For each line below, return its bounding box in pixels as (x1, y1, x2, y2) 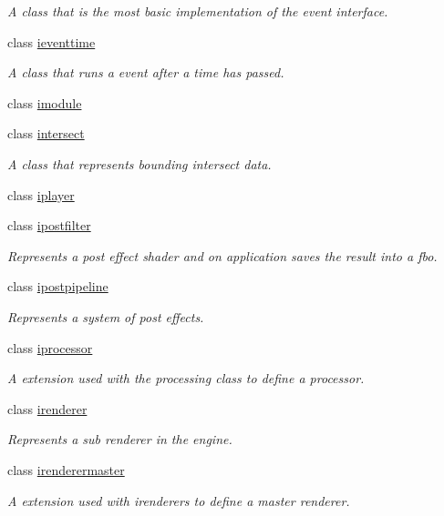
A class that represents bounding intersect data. (7, 154, 272, 173)
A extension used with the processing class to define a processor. (7, 369, 365, 388)
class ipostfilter (7, 216, 91, 235)
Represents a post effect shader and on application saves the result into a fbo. (7, 246, 438, 265)
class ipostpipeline (7, 277, 108, 296)
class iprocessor (7, 338, 93, 357)
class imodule (7, 93, 82, 112)
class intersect (7, 124, 85, 143)
